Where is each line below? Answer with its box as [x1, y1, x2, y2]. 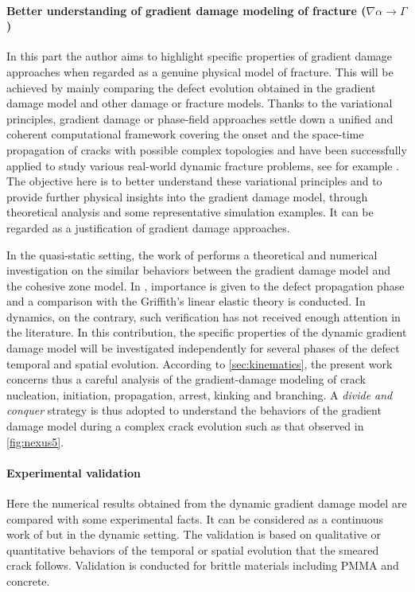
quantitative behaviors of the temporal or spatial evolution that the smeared [6, 541, 379, 558]
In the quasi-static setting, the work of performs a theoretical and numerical [6, 246, 378, 263]
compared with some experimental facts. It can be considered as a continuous [6, 510, 384, 527]
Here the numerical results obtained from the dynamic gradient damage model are [6, 495, 407, 512]
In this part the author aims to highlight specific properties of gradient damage [6, 48, 393, 64]
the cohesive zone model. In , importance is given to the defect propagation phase [6, 277, 405, 294]
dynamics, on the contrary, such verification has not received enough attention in [6, 308, 401, 325]
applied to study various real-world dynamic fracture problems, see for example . [6, 157, 400, 173]
